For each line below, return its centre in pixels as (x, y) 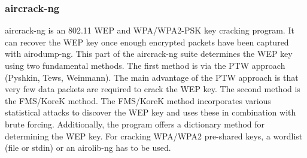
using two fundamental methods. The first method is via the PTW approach (145, 65)
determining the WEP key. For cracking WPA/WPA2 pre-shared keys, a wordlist (154, 136)
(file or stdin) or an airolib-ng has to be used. (88, 148)
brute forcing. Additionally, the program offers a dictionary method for (135, 124)
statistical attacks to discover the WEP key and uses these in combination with (151, 112)
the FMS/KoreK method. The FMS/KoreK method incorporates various (138, 100)
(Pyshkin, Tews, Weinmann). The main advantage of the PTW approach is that (152, 77)
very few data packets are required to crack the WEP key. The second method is (153, 89)
